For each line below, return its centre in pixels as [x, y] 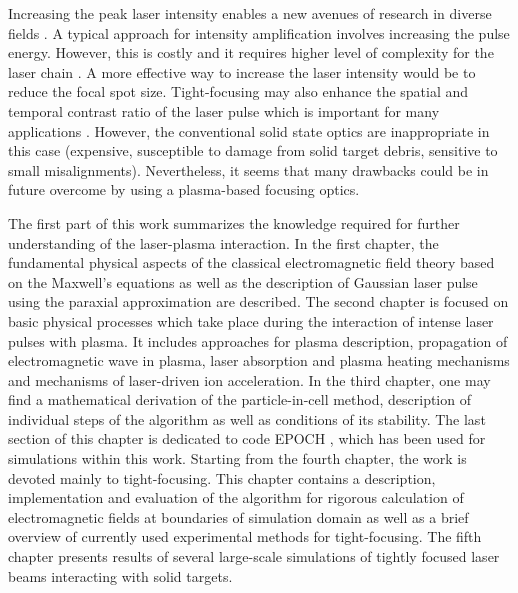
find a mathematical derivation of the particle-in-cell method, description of [239, 399]
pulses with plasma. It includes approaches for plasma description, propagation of [258, 340]
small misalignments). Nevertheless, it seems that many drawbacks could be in [248, 169]
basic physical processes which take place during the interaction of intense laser [251, 320]
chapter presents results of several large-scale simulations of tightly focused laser [254, 556]
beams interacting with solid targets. [120, 575]
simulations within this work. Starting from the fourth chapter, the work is [237, 458]
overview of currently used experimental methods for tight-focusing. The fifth [245, 536]
